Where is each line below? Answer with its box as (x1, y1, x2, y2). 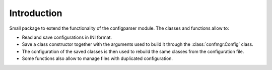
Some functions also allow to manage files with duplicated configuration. (22, 55, 173, 61)
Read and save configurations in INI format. (22, 34, 112, 40)
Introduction (9, 8, 62, 19)
